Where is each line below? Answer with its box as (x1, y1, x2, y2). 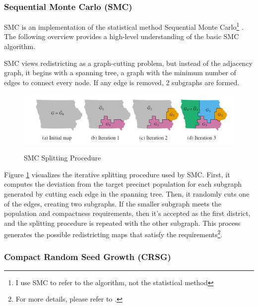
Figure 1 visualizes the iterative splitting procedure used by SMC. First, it (4, 169, 230, 179)
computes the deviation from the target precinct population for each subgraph (4, 179, 242, 189)
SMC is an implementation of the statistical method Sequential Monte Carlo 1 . (4, 20, 244, 32)
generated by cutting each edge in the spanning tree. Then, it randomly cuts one (4, 189, 250, 199)
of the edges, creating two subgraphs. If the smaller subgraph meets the (4, 198, 222, 208)
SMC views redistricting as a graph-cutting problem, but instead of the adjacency (4, 57, 253, 68)
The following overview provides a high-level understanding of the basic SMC (4, 31, 239, 42)
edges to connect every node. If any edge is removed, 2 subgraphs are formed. (4, 77, 240, 87)
